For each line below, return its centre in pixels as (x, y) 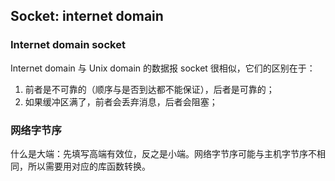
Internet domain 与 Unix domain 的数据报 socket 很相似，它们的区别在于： (163, 68)
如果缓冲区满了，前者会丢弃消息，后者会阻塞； (121, 101)
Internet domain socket (68, 45)
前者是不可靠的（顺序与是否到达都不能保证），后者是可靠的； (149, 89)
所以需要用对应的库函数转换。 (89, 166)
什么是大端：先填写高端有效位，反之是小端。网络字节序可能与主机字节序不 (163, 153)
